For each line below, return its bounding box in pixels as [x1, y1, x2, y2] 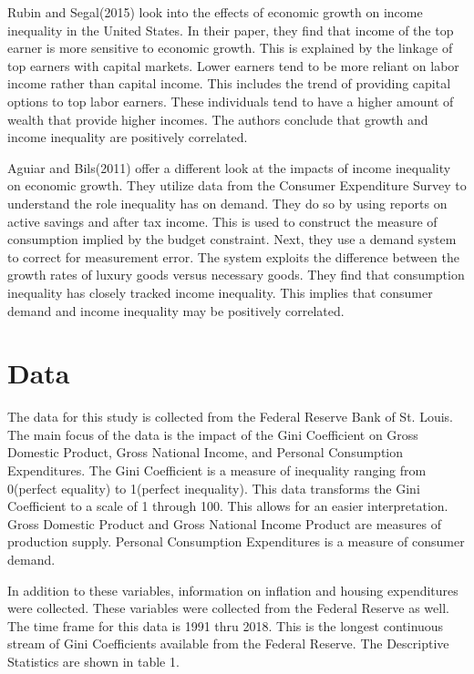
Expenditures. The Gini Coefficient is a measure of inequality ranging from [7, 461, 427, 479]
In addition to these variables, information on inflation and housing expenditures [7, 580, 459, 599]
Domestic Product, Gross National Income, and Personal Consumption [7, 443, 404, 462]
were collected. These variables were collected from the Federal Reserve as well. [7, 598, 449, 618]
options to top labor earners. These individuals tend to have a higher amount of [7, 91, 454, 110]
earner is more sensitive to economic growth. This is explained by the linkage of [7, 38, 453, 57]
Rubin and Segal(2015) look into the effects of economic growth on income [7, 3, 423, 21]
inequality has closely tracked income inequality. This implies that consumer [7, 282, 433, 301]
